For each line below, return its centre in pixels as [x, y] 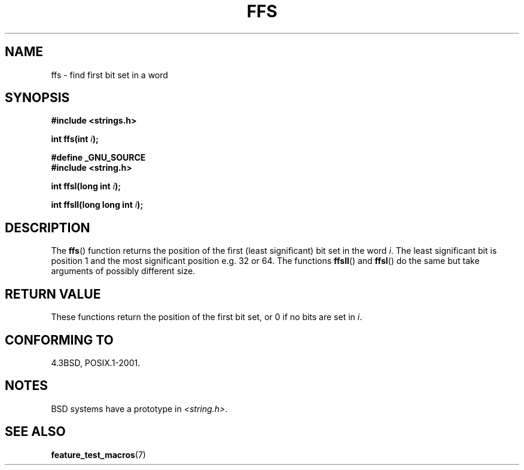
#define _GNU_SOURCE [98, 158]
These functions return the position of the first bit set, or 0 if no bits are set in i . [207, 317]
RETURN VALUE [53, 294]
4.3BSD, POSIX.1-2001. [96, 363]
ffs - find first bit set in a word [109, 75]
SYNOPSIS [37, 98]
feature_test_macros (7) [98, 454]
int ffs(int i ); [75, 139]
